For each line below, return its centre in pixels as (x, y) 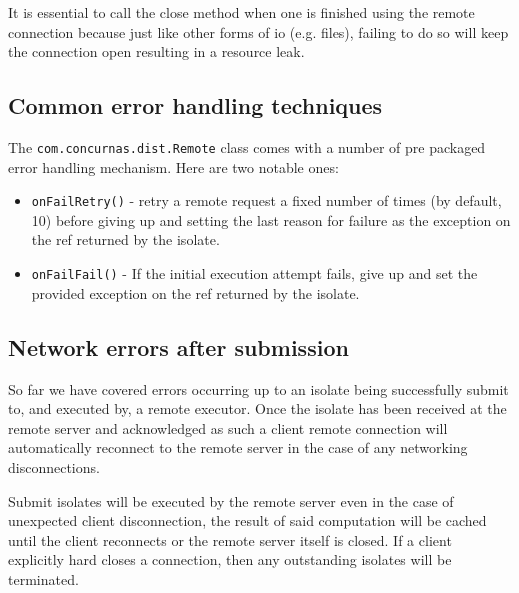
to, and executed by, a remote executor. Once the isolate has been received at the (257, 408)
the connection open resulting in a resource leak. (156, 51)
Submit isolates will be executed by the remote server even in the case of (231, 500)
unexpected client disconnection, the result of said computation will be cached (247, 520)
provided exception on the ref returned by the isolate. (195, 292)
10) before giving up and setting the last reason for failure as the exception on (271, 219)
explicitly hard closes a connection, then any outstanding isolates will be (230, 559)
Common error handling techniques (195, 105)
